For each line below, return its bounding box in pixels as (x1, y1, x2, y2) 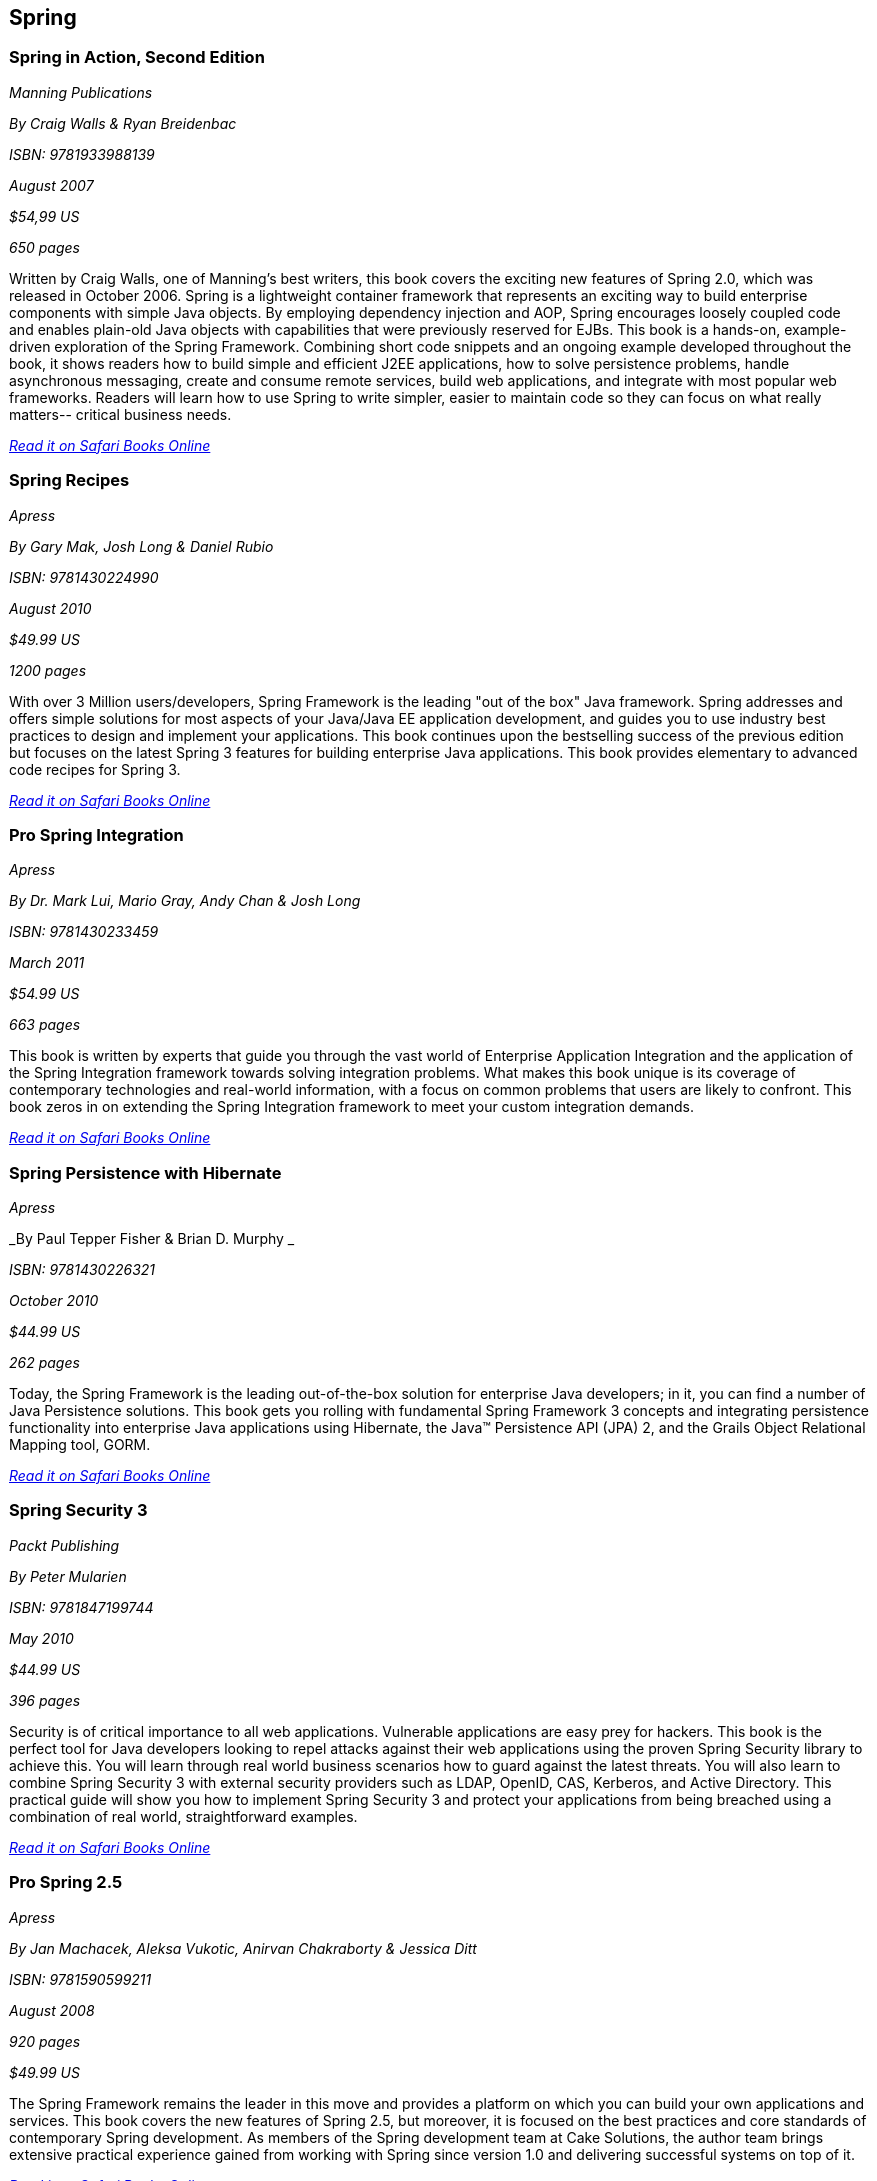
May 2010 (9, 1629, 74, 1647)
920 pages (9, 2032, 81, 2050)
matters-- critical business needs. (9, 405, 232, 423)
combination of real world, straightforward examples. (9, 1807, 358, 1825)
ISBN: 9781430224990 (9, 568, 159, 586)
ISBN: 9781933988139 (9, 145, 155, 163)
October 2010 (9, 1292, 99, 1310)
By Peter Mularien (9, 1567, 127, 1585)
